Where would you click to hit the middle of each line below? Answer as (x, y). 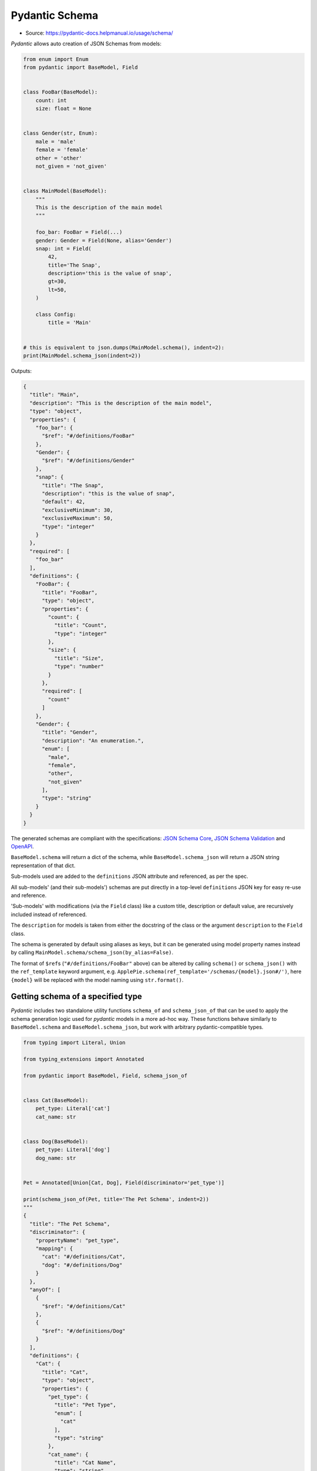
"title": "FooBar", (70, 592)
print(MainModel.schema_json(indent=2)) (82, 355)
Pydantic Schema (55, 15)
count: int (51, 100)
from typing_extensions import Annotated (84, 1059)
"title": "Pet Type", (85, 1405)
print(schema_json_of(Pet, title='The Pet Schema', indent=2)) (116, 1199)
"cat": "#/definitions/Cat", (84, 1257)
